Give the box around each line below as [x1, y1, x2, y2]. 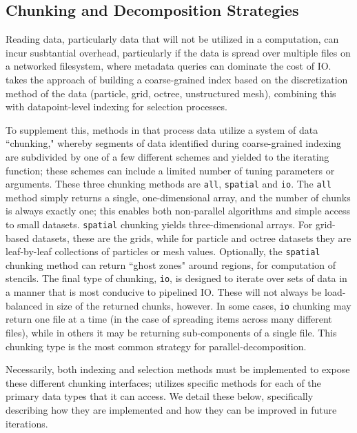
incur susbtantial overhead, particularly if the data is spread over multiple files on [6, 45, 351, 59]
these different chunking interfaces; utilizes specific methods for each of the [6, 375, 321, 390]
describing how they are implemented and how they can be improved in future [6, 402, 337, 416]
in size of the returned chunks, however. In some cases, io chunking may [45, 298, 351, 312]
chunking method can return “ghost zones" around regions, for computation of [6, 257, 336, 272]
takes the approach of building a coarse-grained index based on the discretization [6, 72, 348, 86]
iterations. [6, 416, 48, 430]
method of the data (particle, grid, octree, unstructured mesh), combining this [6, 85, 336, 100]
